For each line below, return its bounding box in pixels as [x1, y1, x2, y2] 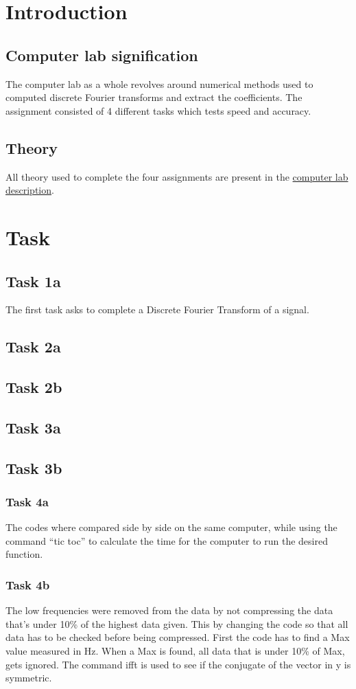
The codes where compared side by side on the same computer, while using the [5, 520, 337, 534]
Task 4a [5, 493, 49, 510]
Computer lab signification [5, 44, 198, 65]
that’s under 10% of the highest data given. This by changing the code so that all [5, 616, 348, 631]
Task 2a [5, 336, 61, 357]
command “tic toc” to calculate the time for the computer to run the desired [5, 533, 328, 547]
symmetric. [5, 670, 52, 685]
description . [5, 183, 54, 197]
